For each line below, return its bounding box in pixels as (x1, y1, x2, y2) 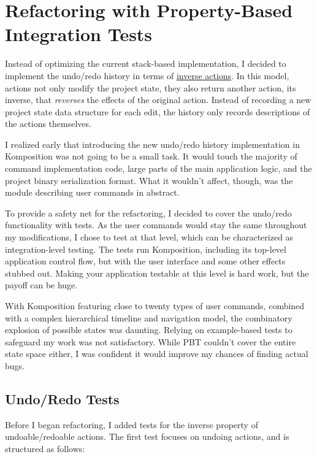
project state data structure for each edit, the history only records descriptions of (5, 105, 310, 118)
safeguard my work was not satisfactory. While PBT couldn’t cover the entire (5, 335, 296, 348)
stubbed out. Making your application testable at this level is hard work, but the (5, 266, 309, 279)
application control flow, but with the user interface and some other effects (5, 255, 286, 267)
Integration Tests (5, 21, 153, 47)
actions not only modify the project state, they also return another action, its (5, 81, 296, 94)
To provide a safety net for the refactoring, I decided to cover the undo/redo (5, 206, 292, 219)
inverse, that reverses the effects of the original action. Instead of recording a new (5, 93, 311, 106)
